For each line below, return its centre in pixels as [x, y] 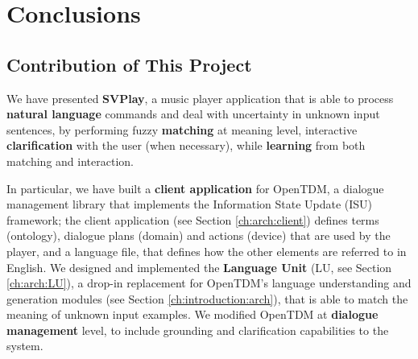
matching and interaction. [70, 161]
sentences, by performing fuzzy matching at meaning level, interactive [182, 129]
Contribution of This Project [129, 64]
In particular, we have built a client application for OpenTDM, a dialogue [195, 188]
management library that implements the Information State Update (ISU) [190, 204]
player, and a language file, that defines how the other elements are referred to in [207, 251]
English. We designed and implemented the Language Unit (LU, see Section [199, 267]
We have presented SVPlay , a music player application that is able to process [200, 98]
